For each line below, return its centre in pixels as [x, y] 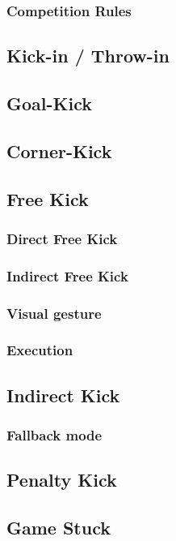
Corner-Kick [59, 150]
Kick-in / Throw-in [88, 56]
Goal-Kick [49, 103]
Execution [40, 350]
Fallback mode [54, 435]
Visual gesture [54, 313]
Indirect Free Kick [67, 275]
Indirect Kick [63, 395]
